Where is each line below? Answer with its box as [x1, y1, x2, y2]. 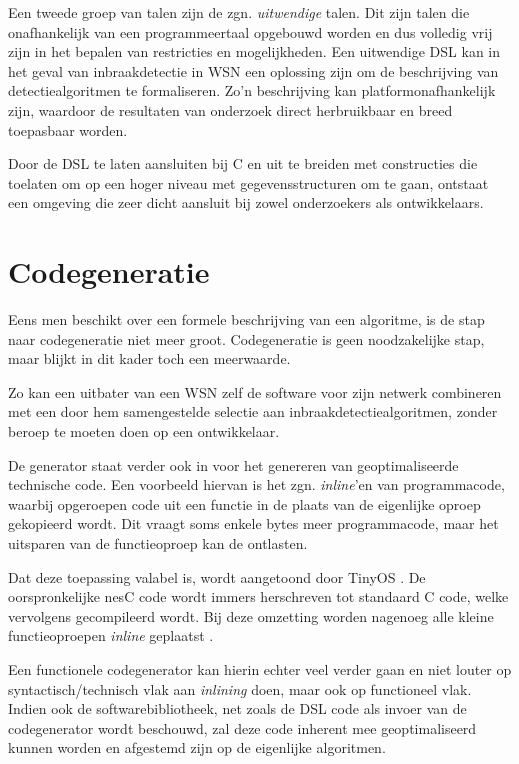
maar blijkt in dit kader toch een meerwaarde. [8, 348, 291, 369]
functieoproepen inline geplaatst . [8, 625, 214, 646]
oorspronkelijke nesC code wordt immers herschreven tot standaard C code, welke [8, 586, 509, 607]
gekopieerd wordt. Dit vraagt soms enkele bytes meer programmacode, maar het [8, 513, 499, 534]
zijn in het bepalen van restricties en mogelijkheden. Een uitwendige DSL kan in [8, 41, 500, 62]
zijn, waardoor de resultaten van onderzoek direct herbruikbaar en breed [8, 99, 453, 120]
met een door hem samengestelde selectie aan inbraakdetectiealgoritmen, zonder [8, 401, 498, 422]
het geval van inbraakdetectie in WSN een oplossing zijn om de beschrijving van [8, 60, 499, 81]
